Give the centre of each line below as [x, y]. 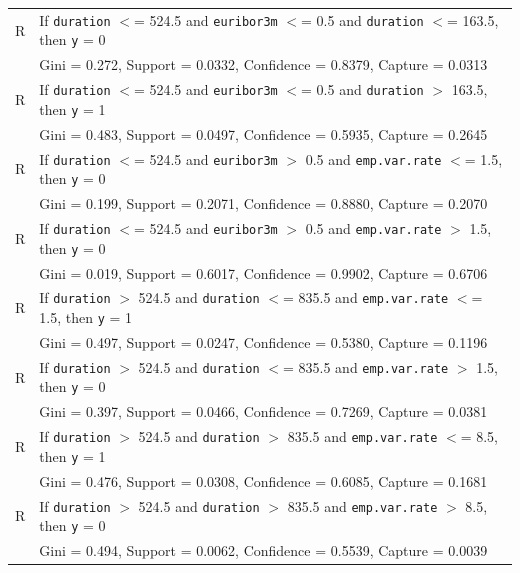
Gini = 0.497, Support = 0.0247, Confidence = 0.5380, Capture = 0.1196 [263, 341]
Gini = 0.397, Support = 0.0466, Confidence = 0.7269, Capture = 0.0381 [263, 411]
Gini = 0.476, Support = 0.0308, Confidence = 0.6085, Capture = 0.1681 [263, 480]
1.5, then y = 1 [86, 317]
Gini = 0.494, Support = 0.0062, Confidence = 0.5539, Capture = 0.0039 [263, 550]
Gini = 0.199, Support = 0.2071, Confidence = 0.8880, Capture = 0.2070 [263, 203]
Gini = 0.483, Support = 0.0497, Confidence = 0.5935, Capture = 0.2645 [263, 133]
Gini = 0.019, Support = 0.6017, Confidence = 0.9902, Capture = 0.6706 [263, 272]
